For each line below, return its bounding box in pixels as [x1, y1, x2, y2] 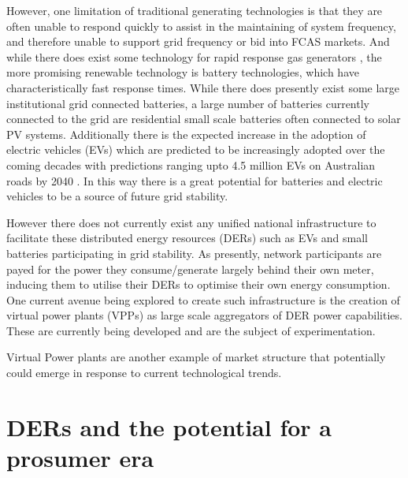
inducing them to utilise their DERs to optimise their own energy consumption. [6, 276, 391, 293]
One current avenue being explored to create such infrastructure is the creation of [6, 291, 400, 308]
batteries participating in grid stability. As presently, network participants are [6, 245, 382, 261]
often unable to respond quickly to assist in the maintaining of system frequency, [6, 17, 396, 34]
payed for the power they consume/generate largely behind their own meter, [6, 260, 374, 277]
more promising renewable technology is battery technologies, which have [6, 64, 359, 80]
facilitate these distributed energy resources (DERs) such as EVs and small [6, 230, 368, 246]
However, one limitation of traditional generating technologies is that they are [6, 2, 383, 18]
